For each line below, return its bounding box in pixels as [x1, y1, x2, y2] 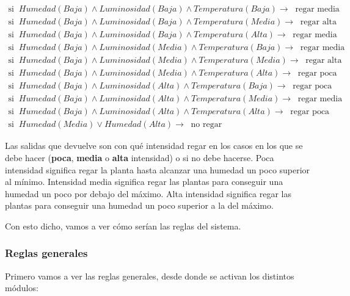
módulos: [5, 281, 38, 294]
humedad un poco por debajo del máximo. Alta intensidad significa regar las [5, 187, 291, 200]
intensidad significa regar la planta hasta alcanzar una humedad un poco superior [5, 163, 310, 176]
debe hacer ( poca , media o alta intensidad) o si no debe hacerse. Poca [5, 151, 274, 164]
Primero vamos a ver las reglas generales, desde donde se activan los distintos [5, 269, 294, 282]
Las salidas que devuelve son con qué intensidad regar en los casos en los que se [5, 139, 303, 152]
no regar [191, 120, 222, 129]
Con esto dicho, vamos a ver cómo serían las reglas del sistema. [5, 219, 241, 232]
